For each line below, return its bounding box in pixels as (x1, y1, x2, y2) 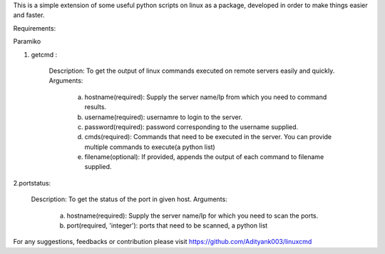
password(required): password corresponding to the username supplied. (84, 122, 299, 131)
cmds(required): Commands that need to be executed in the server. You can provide (84, 133, 332, 141)
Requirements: (13, 24, 56, 32)
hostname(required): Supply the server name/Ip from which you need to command (84, 93, 327, 101)
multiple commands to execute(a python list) (84, 143, 215, 151)
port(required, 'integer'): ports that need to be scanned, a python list (66, 221, 268, 230)
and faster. (13, 11, 45, 19)
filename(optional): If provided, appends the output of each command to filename (84, 153, 324, 161)
